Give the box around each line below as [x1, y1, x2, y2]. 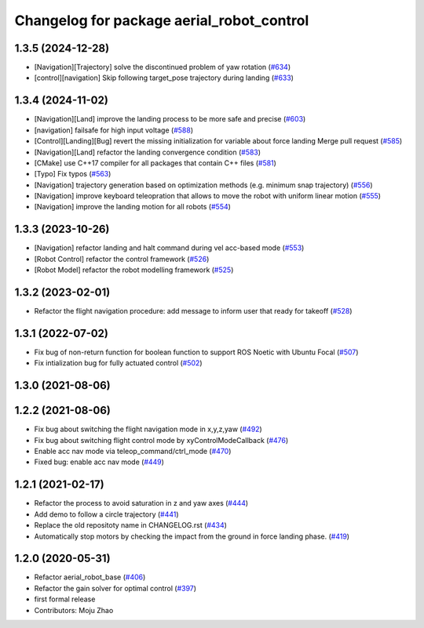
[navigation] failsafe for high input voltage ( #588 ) [34, 125, 194, 135]
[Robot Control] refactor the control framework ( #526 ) [34, 254, 210, 263]
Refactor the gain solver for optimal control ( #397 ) [34, 583, 196, 593]
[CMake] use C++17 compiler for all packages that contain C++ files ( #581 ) [34, 158, 276, 168]
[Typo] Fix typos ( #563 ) [34, 169, 111, 179]
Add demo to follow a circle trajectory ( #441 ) [34, 510, 180, 519]
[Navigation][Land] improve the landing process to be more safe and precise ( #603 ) [34, 114, 306, 124]
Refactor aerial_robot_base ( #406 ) [34, 572, 146, 582]
